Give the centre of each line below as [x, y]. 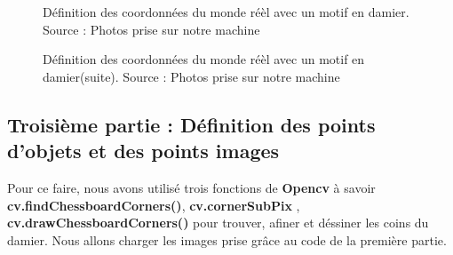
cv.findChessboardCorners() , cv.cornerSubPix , [154, 205]
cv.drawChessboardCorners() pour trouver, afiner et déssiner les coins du [218, 223]
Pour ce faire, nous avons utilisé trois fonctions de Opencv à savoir [191, 187]
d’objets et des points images [143, 151]
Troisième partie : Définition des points [191, 124]
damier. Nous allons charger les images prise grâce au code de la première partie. [227, 239]
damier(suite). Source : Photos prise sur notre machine [191, 76]
